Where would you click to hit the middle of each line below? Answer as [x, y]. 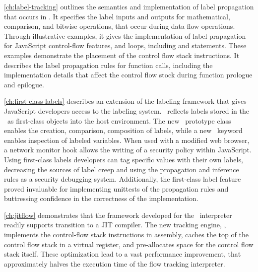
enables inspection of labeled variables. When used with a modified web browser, [127, 140]
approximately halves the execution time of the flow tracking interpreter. [115, 263]
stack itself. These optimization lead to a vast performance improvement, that [123, 254]
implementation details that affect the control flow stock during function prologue [128, 75]
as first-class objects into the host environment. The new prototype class [119, 120]
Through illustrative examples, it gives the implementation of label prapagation [125, 35]
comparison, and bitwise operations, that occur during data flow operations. [120, 26]
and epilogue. [24, 84]
